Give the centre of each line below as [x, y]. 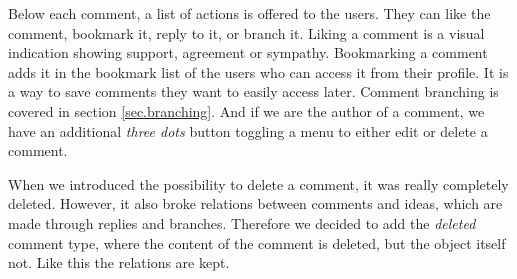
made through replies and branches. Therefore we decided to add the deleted [242, 222]
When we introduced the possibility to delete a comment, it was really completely [258, 183]
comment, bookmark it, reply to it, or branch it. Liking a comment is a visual [246, 32]
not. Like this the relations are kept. [119, 262]
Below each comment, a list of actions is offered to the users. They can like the [249, 13]
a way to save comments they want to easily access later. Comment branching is [253, 91]
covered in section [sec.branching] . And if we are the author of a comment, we [246, 110]
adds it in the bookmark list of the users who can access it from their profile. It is [258, 71]
